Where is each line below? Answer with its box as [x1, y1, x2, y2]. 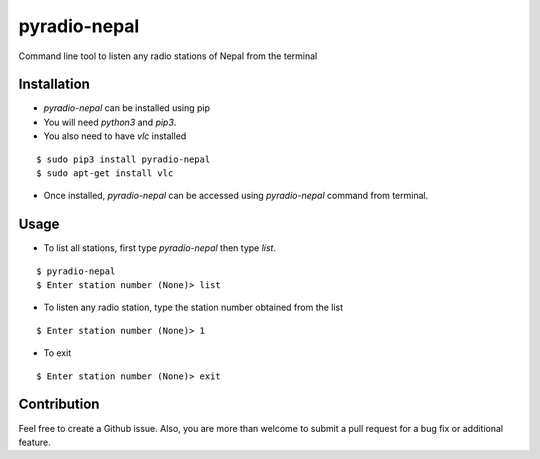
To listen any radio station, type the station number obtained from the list [43, 301, 344, 314]
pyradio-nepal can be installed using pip [43, 102, 210, 114]
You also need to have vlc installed [43, 130, 187, 142]
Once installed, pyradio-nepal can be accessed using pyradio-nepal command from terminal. [43, 190, 429, 202]
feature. [18, 436, 52, 448]
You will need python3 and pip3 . [43, 116, 177, 128]
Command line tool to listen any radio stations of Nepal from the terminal [18, 50, 318, 62]
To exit [43, 347, 72, 359]
